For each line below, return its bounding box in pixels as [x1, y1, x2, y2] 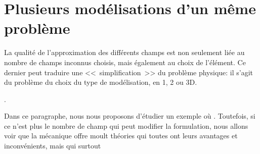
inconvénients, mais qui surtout [4, 140, 101, 151]
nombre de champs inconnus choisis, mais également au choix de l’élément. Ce [4, 57, 246, 67]
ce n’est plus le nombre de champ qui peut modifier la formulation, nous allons [4, 120, 248, 131]
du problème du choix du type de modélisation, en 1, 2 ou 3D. [4, 77, 197, 87]
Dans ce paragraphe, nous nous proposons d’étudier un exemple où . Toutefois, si [4, 111, 255, 121]
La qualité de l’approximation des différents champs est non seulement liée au [4, 47, 245, 58]
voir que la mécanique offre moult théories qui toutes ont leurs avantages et [4, 130, 238, 141]
